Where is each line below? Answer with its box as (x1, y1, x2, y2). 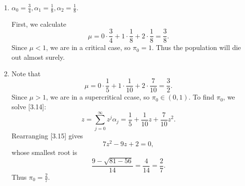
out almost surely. (11, 52, 65, 62)
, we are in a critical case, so (46, 42, 131, 52)
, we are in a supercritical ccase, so (46, 92, 150, 102)
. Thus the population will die (151, 42, 241, 52)
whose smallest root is (11, 147, 77, 157)
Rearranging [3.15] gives (11, 130, 83, 140)
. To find (188, 92, 214, 102)
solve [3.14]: (11, 101, 46, 111)
